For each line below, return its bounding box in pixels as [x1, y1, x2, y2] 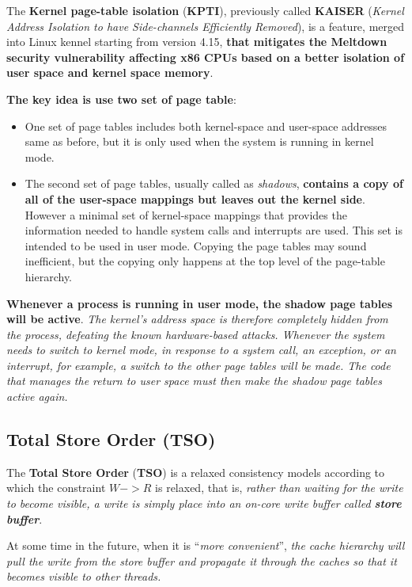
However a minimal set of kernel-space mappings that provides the [25, 206, 347, 223]
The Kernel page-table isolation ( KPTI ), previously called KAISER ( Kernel [6, 2, 404, 18]
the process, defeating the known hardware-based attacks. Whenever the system [6, 326, 385, 342]
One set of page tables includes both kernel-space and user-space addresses [25, 117, 387, 134]
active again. [6, 388, 68, 405]
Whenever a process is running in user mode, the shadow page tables [6, 295, 392, 311]
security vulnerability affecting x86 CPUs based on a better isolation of [6, 48, 405, 65]
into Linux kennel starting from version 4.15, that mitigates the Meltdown [6, 33, 387, 50]
